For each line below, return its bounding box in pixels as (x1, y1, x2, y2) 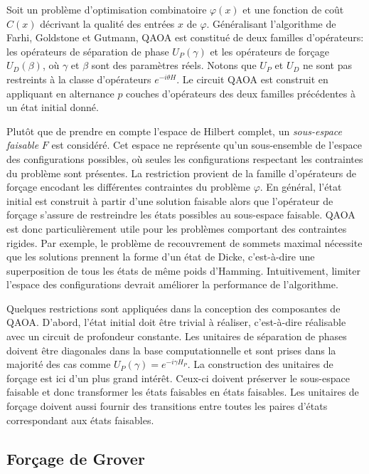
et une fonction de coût (242, 2, 344, 16)
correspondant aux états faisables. (6, 412, 154, 427)
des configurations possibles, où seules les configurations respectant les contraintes (6, 151, 363, 166)
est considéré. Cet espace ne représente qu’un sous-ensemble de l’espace (51, 137, 363, 152)
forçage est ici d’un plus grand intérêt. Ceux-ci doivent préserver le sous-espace (6, 370, 350, 385)
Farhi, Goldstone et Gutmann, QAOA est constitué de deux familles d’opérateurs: (6, 30, 364, 45)
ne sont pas (303, 58, 353, 73)
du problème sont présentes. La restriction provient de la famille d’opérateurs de (6, 165, 357, 180)
